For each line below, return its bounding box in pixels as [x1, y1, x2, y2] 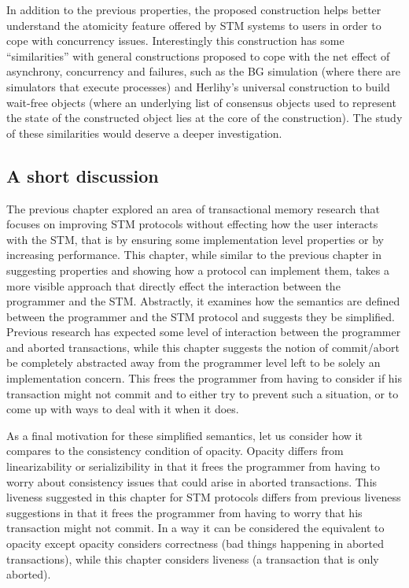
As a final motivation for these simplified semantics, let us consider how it [6, 427, 363, 443]
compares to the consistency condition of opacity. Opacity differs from [6, 442, 344, 459]
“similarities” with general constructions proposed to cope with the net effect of [6, 47, 390, 64]
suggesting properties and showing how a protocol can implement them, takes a [6, 261, 389, 278]
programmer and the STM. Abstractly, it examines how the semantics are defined [6, 293, 400, 309]
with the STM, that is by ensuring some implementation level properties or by [6, 231, 384, 247]
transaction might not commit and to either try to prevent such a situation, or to [6, 385, 399, 401]
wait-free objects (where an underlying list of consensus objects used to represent [6, 94, 396, 110]
